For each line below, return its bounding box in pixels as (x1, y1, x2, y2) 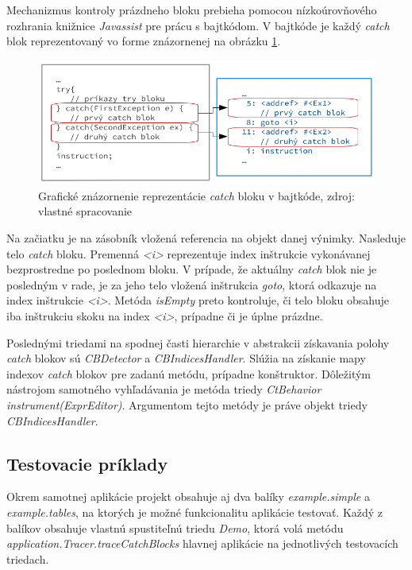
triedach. (6, 550, 49, 567)
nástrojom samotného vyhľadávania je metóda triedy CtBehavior (6, 381, 322, 397)
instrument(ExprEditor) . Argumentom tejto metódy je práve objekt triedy (6, 396, 368, 413)
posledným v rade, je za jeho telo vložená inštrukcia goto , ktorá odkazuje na (6, 276, 377, 293)
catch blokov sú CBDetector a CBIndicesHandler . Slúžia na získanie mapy (6, 350, 366, 366)
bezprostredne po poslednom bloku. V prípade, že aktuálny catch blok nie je (6, 261, 377, 277)
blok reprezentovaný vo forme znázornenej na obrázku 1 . (6, 33, 281, 49)
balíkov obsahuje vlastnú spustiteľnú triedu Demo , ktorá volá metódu (6, 519, 344, 536)
